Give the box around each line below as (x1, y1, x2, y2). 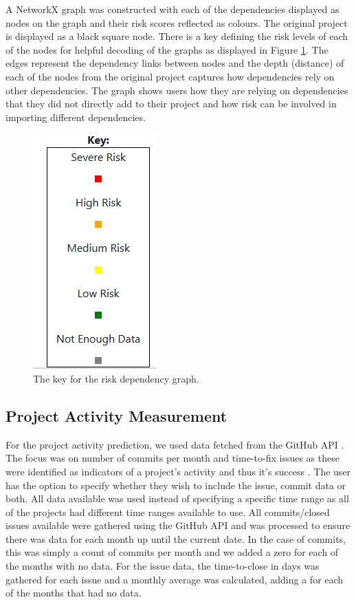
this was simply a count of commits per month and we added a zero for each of (5, 545, 339, 559)
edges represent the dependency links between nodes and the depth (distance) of (5, 56, 344, 70)
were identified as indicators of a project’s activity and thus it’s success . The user (5, 464, 351, 478)
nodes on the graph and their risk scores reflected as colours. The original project (5, 15, 348, 30)
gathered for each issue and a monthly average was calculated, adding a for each (5, 572, 344, 586)
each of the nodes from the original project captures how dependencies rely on (5, 69, 335, 83)
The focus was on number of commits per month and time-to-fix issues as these (5, 451, 340, 465)
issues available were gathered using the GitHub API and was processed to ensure (5, 518, 351, 533)
